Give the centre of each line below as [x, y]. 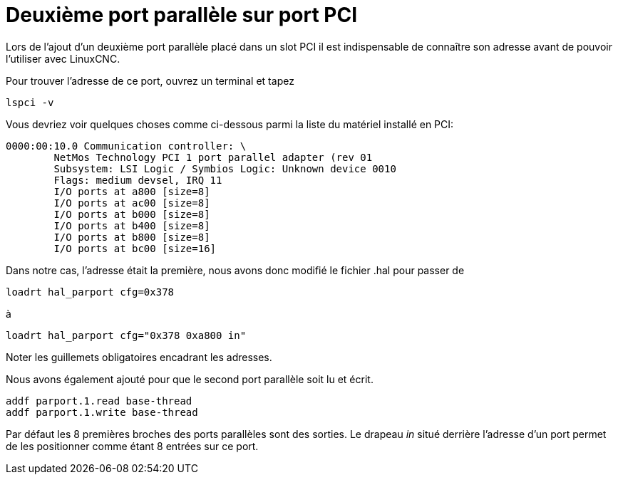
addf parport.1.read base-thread [99, 401]
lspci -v [30, 102]
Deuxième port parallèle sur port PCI [182, 15]
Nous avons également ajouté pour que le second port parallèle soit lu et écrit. [190, 379]
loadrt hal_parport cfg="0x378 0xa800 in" [126, 335]
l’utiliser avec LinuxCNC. [63, 58]
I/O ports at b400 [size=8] [132, 225]
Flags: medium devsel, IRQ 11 [138, 180]
